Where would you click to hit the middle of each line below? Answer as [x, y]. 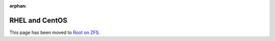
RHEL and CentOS [38, 20]
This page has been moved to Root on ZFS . [55, 32]
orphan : [18, 6]
